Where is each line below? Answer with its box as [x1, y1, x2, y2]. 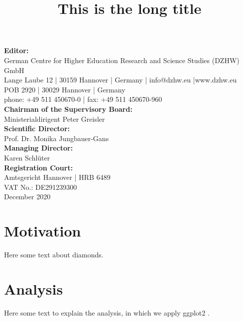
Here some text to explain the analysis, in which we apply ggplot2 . [4, 307, 210, 318]
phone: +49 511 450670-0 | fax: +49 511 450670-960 [4, 94, 162, 104]
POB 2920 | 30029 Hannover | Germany [4, 84, 125, 94]
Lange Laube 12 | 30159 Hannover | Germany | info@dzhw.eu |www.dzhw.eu [4, 75, 237, 85]
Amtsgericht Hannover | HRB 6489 [4, 172, 111, 182]
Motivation [4, 221, 81, 241]
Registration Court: [4, 162, 73, 172]
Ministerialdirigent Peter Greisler [4, 113, 105, 124]
